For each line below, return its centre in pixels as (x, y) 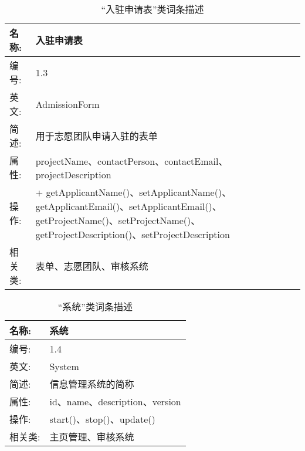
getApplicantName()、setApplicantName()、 (139, 192)
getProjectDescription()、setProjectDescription (133, 234)
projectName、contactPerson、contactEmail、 (132, 161)
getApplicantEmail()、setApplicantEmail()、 (128, 206)
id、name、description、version (115, 401)
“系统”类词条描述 (95, 306)
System (64, 366)
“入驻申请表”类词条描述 (152, 9)
